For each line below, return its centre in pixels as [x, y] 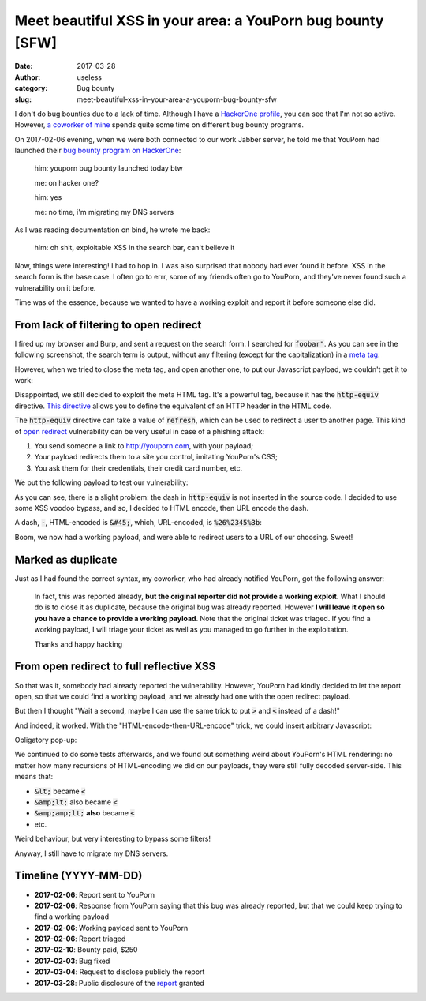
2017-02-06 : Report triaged [80, 939]
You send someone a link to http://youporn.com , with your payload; [144, 446]
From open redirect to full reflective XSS [115, 667]
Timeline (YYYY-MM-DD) [78, 876]
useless [90, 77]
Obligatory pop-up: [46, 740]
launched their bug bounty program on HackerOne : [98, 151]
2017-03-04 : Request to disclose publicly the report [120, 972]
